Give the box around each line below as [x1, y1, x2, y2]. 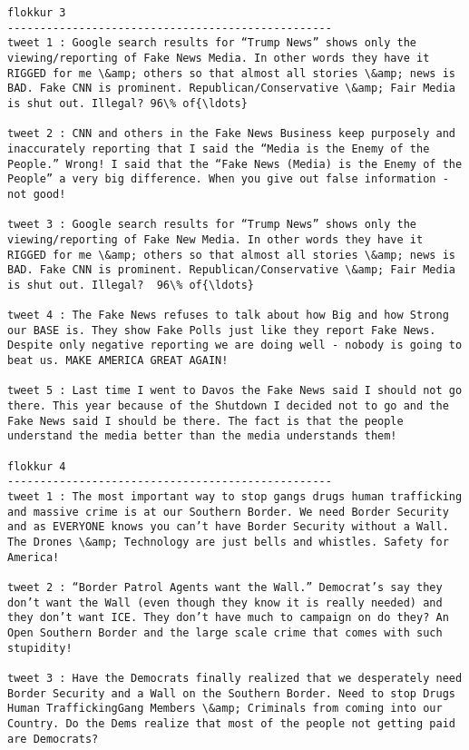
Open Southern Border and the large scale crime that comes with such [7, 626, 443, 639]
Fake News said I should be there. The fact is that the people [7, 414, 404, 428]
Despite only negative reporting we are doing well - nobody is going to [7, 339, 463, 352]
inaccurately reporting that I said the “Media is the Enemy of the [7, 142, 430, 155]
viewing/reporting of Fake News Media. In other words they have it [7, 51, 430, 64]
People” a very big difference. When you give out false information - [7, 173, 449, 186]
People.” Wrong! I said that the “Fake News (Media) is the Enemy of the [7, 157, 463, 171]
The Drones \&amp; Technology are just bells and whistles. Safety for [7, 535, 449, 548]
